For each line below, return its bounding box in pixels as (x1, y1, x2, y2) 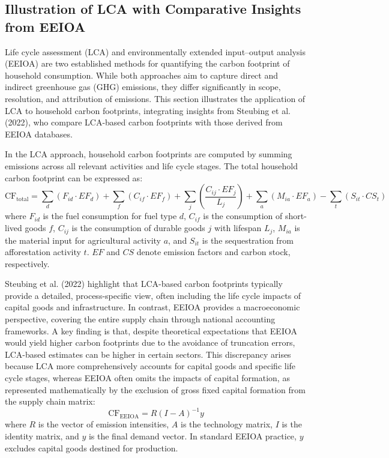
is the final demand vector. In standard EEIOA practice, (88, 429, 297, 442)
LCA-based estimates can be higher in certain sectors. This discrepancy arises (5, 348, 291, 360)
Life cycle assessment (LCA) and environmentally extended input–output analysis (5, 45, 306, 58)
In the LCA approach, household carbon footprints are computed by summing (5, 148, 292, 160)
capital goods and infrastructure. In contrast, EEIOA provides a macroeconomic (5, 301, 300, 313)
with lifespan (214, 221, 262, 234)
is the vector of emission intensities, (38, 418, 169, 430)
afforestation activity (5, 246, 81, 258)
